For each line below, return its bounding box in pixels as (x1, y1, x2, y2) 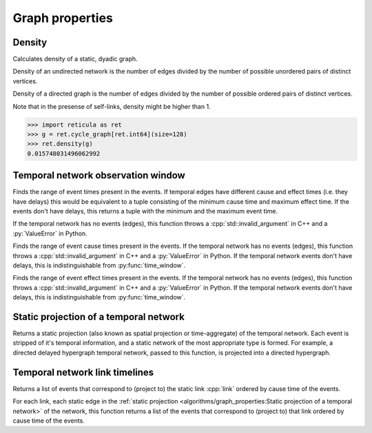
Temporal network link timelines (12, 366, 154, 378)
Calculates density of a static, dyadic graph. (12, 55, 138, 63)
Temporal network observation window (12, 169, 185, 182)
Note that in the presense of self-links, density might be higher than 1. (12, 102, 211, 110)
